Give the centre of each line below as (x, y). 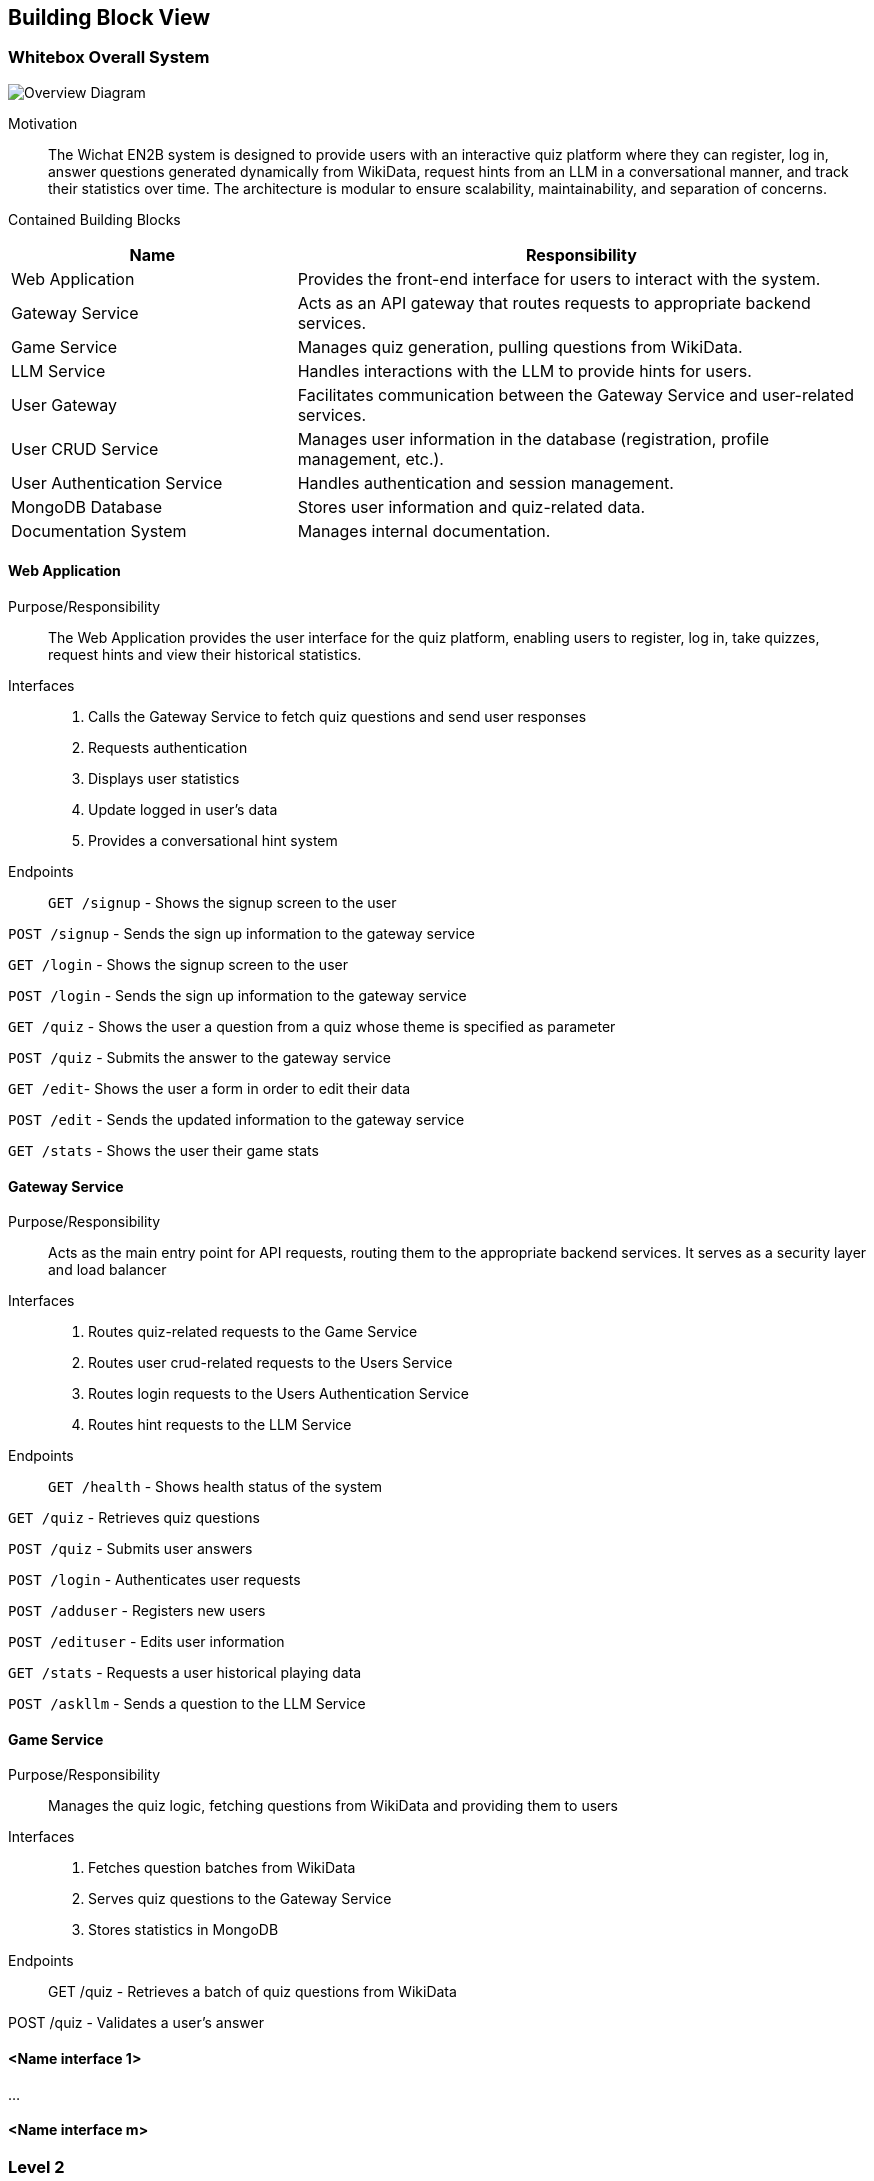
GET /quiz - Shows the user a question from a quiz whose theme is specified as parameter (312, 1027)
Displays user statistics (164, 779)
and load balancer (107, 1270)
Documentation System (99, 530)
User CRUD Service (85, 448)
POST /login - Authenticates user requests (154, 1580)
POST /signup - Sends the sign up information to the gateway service (242, 934)
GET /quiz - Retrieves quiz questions (134, 1518)
